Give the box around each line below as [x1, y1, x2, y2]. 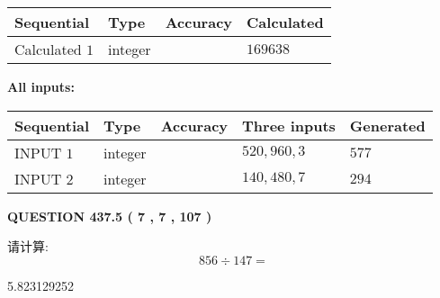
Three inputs [242, 114, 336, 136]
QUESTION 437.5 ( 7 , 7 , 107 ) [7, 206, 212, 225]
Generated [349, 114, 426, 136]
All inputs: [7, 77, 75, 95]
